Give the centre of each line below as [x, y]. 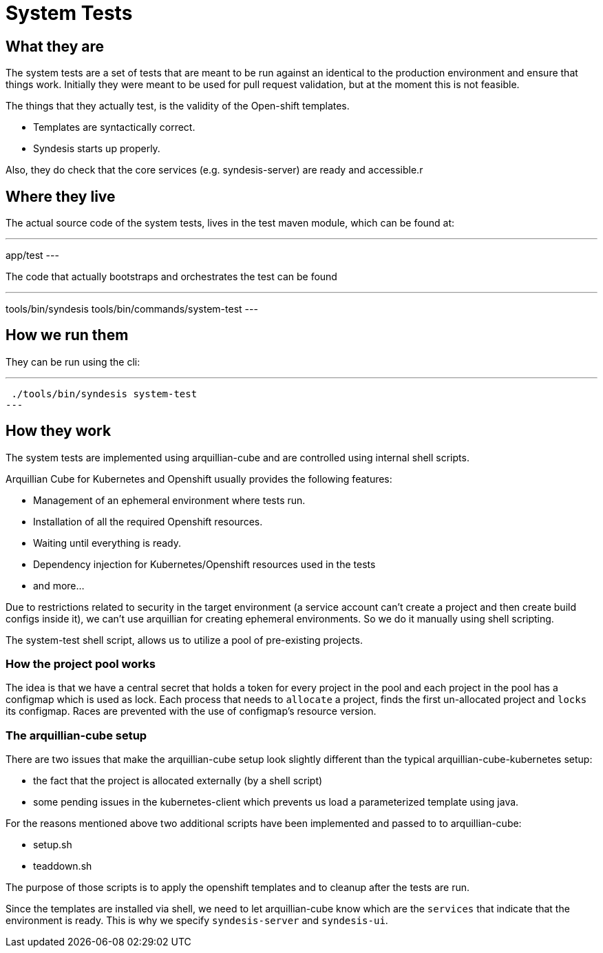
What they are [55, 46]
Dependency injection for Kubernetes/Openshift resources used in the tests [204, 564]
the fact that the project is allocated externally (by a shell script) [178, 781]
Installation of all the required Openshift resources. [148, 521]
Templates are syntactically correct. [114, 127]
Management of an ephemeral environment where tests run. [169, 500]
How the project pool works [81, 664]
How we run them [67, 335]
